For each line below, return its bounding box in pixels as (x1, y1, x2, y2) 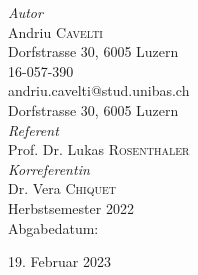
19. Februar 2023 (8, 251, 111, 272)
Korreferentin (8, 158, 90, 179)
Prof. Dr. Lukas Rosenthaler (8, 139, 190, 160)
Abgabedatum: (8, 217, 99, 238)
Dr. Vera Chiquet (8, 178, 116, 199)
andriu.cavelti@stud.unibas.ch (8, 80, 190, 101)
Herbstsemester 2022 (8, 197, 134, 218)
